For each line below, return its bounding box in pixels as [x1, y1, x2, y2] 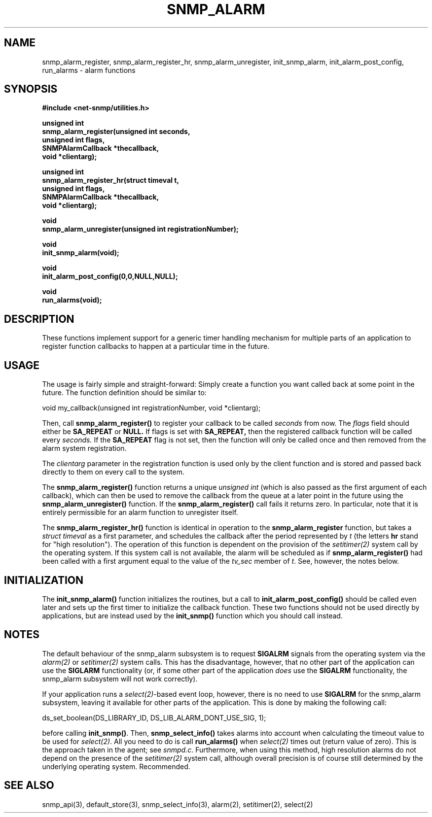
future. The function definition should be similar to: [42, 388, 207, 397]
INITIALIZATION [4, 574, 84, 586]
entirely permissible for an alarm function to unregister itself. [42, 508, 238, 517]
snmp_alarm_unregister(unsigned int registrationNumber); [42, 225, 239, 234]
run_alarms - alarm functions [42, 66, 136, 74]
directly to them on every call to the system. [42, 468, 184, 477]
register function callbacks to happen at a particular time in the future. [42, 342, 270, 351]
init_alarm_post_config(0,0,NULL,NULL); [42, 272, 178, 281]
